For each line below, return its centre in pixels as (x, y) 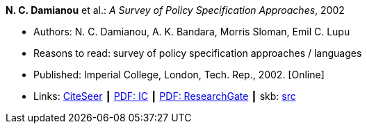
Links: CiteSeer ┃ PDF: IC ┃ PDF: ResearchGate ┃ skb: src (165, 96)
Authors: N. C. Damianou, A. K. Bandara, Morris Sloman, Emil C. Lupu (192, 32)
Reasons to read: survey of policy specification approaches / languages (198, 53)
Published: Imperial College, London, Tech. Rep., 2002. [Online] (179, 75)
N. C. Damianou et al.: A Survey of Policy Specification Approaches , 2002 (175, 10)
